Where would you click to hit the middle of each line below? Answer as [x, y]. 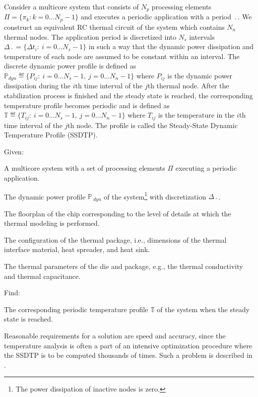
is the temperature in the [196, 115]
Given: [14, 151]
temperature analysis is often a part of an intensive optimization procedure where [128, 345]
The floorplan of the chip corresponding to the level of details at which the [118, 213]
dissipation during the [37, 86]
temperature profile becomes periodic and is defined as [87, 105]
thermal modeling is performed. [52, 223]
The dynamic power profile [45, 196]
